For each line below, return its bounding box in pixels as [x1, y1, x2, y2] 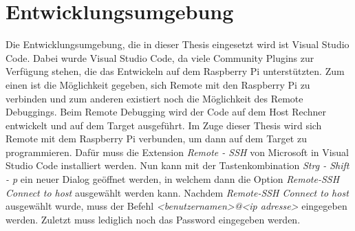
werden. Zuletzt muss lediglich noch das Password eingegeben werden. [6, 212, 301, 226]
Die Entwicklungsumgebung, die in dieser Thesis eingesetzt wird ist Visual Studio [6, 37, 349, 52]
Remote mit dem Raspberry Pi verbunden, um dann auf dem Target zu [6, 131, 307, 146]
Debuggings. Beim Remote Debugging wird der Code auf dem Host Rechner [6, 104, 326, 119]
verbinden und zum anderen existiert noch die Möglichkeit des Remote [6, 91, 303, 105]
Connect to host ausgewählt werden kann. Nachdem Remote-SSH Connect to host [6, 185, 349, 199]
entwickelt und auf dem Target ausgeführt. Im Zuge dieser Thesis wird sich [6, 118, 322, 132]
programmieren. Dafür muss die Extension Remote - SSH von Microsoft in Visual [6, 144, 349, 159]
